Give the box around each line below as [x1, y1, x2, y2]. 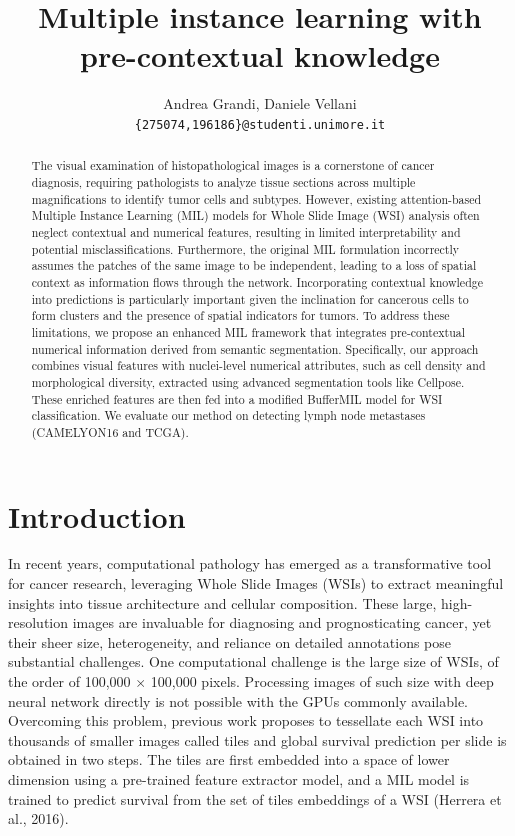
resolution [8, 612, 69, 633]
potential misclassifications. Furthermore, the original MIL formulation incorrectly [31, 240, 460, 257]
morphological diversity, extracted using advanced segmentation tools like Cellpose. [31, 373, 465, 390]
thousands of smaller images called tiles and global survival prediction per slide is [8, 729, 507, 750]
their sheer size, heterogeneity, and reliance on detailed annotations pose [8, 631, 452, 652]
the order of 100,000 [8, 671, 131, 692]
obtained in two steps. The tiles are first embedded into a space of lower [8, 749, 450, 770]
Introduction [8, 495, 186, 536]
